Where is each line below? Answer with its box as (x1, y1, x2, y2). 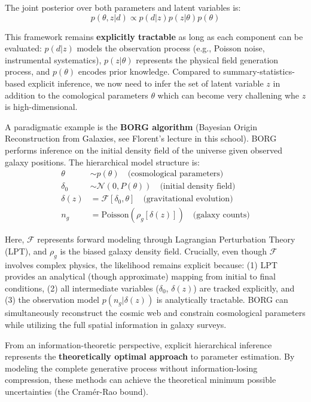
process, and (5, 65, 50, 78)
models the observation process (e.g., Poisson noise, (77, 42, 265, 54)
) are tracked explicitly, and (193, 281, 295, 294)
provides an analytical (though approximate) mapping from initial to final (5, 270, 276, 283)
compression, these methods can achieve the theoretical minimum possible (5, 373, 276, 386)
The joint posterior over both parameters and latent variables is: (5, 1, 241, 13)
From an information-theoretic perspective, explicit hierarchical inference (5, 338, 272, 351)
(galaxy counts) (193, 211, 250, 220)
